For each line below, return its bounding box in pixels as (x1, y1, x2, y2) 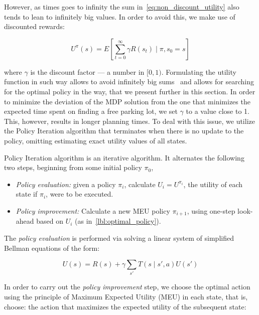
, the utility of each (183, 179, 243, 189)
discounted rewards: (4, 21, 65, 32)
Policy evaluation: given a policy (16, 179, 116, 189)
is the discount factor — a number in (30, 66, 145, 77)
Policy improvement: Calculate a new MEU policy (16, 205, 170, 216)
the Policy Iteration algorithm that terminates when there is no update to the (4, 125, 244, 136)
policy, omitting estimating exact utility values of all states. (4, 135, 187, 145)
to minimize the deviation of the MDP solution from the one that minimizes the (4, 96, 250, 106)
